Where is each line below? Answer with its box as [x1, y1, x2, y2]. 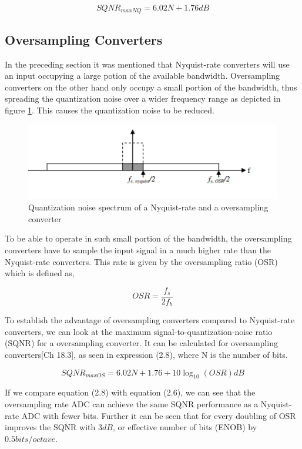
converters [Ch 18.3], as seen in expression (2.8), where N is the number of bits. [5, 349, 288, 361]
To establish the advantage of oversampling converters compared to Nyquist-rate [5, 314, 295, 326]
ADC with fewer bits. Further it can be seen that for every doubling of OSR [21, 409, 296, 421]
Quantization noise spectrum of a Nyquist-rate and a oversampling [28, 201, 269, 213]
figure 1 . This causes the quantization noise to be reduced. [5, 104, 214, 116]
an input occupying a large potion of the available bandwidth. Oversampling [5, 69, 280, 82]
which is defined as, [5, 267, 75, 279]
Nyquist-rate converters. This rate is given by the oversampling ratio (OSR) [5, 255, 278, 267]
